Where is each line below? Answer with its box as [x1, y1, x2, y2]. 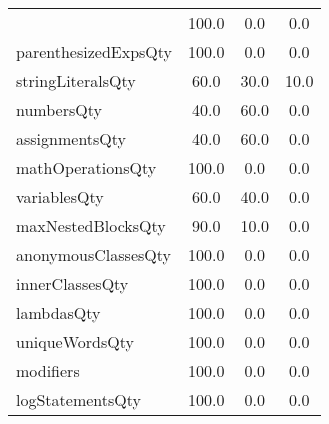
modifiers [16, 359, 80, 382]
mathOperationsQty [16, 156, 157, 179]
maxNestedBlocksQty [16, 214, 166, 237]
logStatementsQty [16, 388, 141, 411]
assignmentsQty [16, 127, 127, 150]
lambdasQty [16, 301, 101, 324]
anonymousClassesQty [16, 243, 172, 266]
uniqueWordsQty [16, 330, 134, 353]
